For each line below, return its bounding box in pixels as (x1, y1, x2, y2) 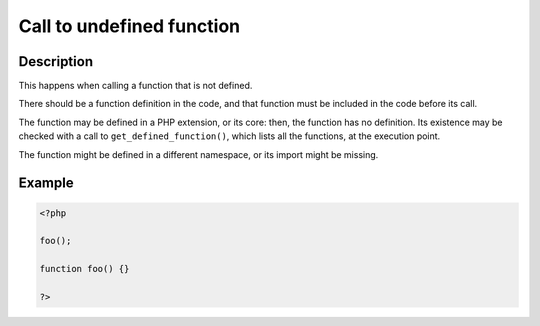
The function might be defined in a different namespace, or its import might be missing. (18, 148, 379, 160)
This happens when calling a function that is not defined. (18, 80, 253, 92)
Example (18, 175, 74, 192)
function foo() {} (39, 263, 130, 275)
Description (18, 53, 94, 70)
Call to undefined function (18, 15, 241, 37)
